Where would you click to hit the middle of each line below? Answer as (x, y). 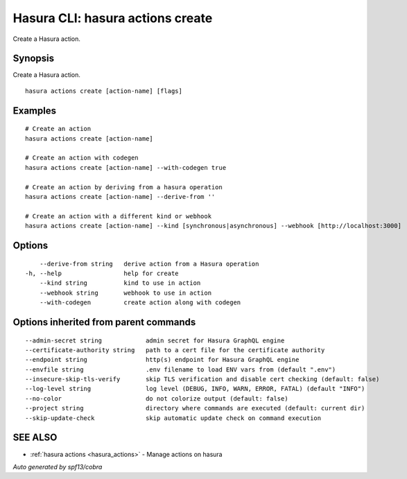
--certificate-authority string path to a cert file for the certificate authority (175, 350)
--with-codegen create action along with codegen (140, 303)
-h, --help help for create (102, 273)
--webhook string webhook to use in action (125, 293)
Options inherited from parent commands (104, 322)
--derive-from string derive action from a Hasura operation (149, 264)
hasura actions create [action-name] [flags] (104, 91)
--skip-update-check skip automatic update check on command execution (173, 418)
